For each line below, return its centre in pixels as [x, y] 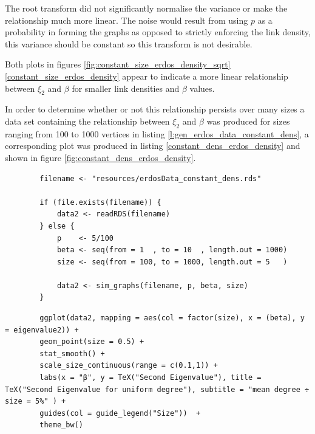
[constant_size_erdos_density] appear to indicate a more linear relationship [147, 76]
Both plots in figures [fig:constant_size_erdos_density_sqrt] [118, 64]
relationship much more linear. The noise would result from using [127, 20]
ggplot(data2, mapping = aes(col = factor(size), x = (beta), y [172, 318]
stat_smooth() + [72, 353]
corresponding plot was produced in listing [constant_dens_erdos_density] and [153, 146]
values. [202, 88]
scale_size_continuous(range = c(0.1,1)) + [129, 366]
